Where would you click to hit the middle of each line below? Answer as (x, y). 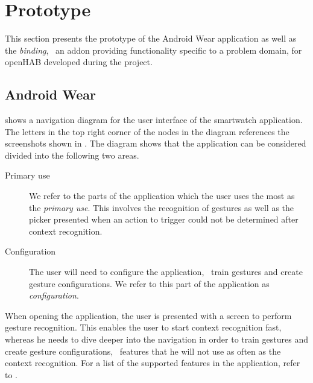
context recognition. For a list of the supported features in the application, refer (153, 363)
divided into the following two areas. (72, 155)
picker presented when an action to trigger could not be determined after (164, 219)
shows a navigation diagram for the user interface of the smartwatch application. (154, 120)
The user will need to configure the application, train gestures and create (166, 272)
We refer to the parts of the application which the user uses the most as (162, 196)
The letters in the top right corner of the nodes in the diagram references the (147, 131)
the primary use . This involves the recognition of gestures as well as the (162, 207)
